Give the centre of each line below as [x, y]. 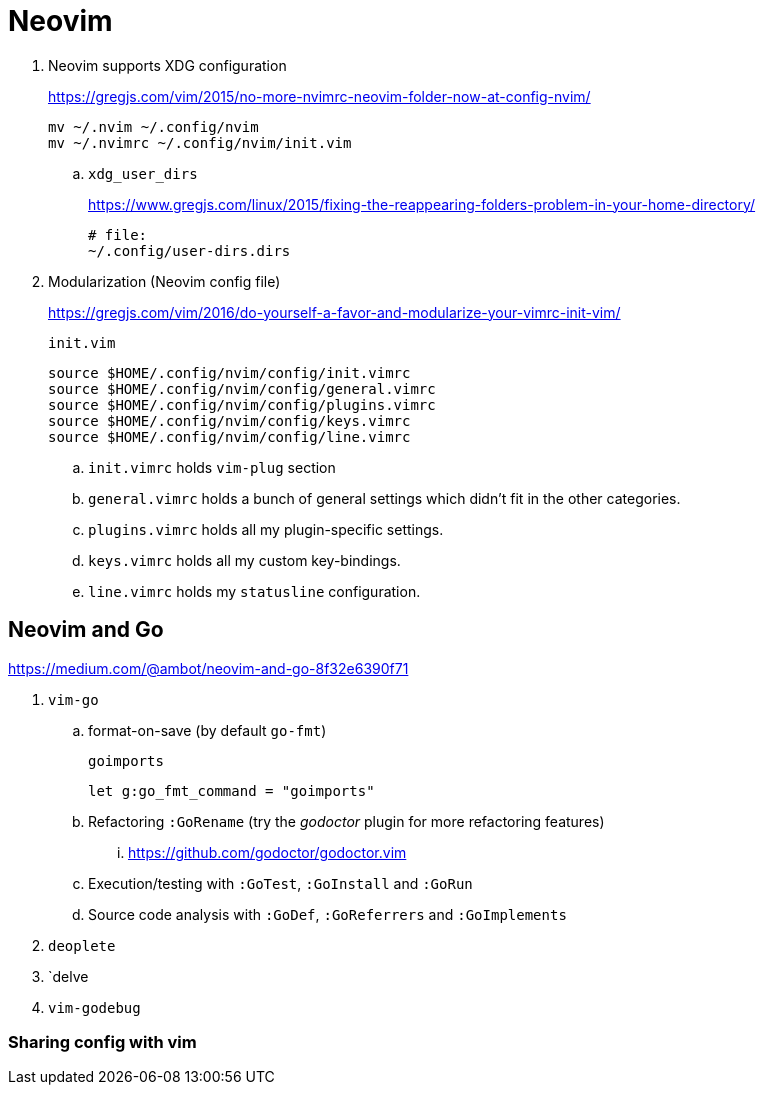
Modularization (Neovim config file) [164, 281]
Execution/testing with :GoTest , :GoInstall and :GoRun [280, 883]
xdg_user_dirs [143, 173]
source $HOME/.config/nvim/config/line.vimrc [229, 436]
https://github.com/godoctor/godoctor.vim [267, 852]
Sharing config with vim [102, 1041]
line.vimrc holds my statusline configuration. [254, 591]
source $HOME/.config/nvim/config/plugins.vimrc [242, 404]
